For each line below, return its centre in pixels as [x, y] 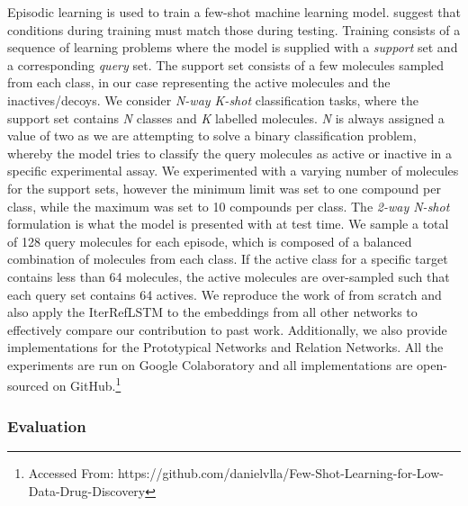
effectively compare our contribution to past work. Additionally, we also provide [227, 329]
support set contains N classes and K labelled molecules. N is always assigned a [226, 117]
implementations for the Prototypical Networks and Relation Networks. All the [225, 347]
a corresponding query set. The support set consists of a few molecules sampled [225, 64]
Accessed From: [71, 472]
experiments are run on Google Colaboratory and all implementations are [210, 364]
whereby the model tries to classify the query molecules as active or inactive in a [229, 153]
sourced [28, 386]
